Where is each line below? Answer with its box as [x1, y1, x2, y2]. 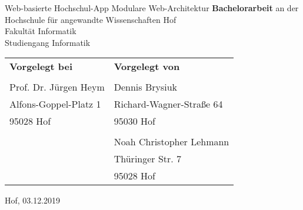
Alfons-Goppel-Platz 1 [9, 97, 101, 111]
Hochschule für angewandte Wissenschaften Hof [5, 13, 177, 25]
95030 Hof [114, 114, 155, 128]
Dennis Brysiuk [114, 80, 178, 94]
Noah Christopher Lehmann [114, 135, 229, 149]
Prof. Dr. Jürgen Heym [9, 80, 105, 94]
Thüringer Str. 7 [114, 152, 182, 166]
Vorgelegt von [114, 59, 180, 74]
